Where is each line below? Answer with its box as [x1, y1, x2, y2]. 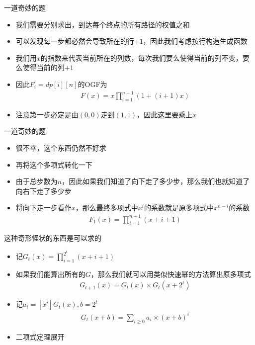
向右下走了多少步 [15, 185, 72, 196]
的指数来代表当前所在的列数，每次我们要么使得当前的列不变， [40, 52, 243, 63]
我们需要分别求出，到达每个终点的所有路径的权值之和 [15, 19, 190, 29]
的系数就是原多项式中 [144, 202, 214, 213]
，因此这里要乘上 [137, 109, 193, 119]
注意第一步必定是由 [15, 109, 79, 119]
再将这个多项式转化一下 [15, 159, 92, 170]
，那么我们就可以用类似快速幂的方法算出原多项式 [90, 268, 251, 279]
